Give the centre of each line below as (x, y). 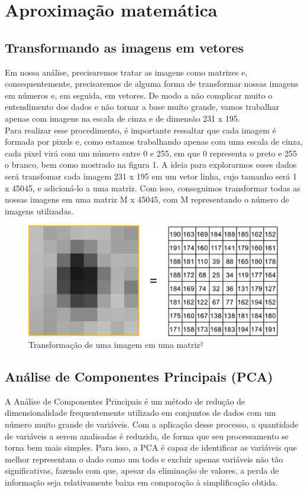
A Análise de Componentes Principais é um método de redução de (125, 401)
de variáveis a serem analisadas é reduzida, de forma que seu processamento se (147, 436)
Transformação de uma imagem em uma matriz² (116, 344)
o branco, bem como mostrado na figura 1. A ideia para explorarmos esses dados (151, 164)
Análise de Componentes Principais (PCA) (139, 376)
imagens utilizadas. (39, 211)
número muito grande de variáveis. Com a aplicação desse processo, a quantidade (152, 424)
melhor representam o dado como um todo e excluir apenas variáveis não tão (144, 459)
